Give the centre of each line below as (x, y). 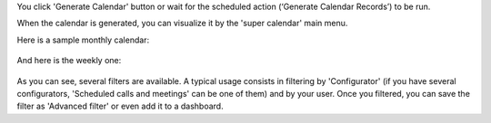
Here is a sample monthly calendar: (83, 40)
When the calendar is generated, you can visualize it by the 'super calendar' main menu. (182, 24)
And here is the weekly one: (69, 61)
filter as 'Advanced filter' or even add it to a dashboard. (120, 106)
